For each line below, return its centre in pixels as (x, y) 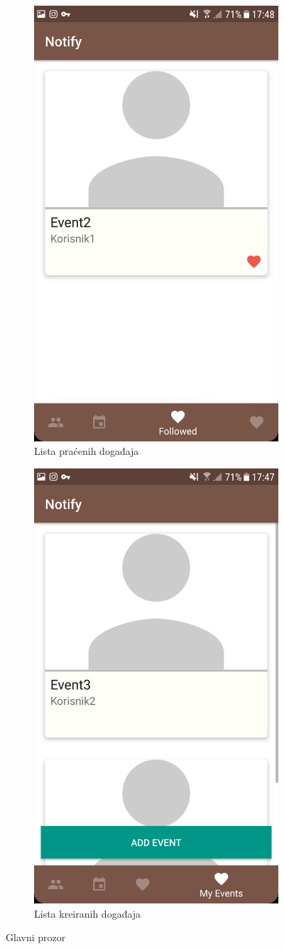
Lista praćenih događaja (87, 451)
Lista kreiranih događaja (88, 913)
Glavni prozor (36, 937)
